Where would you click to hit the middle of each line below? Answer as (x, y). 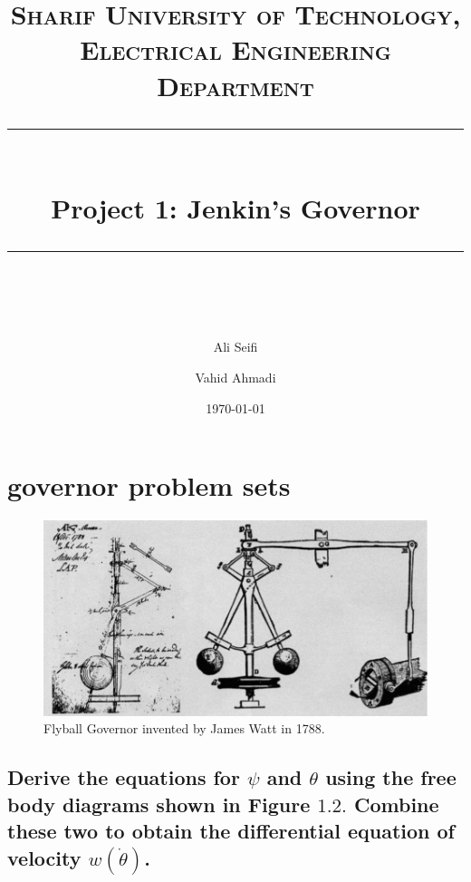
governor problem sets (149, 485)
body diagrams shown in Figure (159, 804)
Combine (396, 804)
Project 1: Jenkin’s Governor (235, 207)
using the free (391, 777)
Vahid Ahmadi (235, 377)
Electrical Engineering (235, 49)
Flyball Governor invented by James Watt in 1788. (184, 728)
